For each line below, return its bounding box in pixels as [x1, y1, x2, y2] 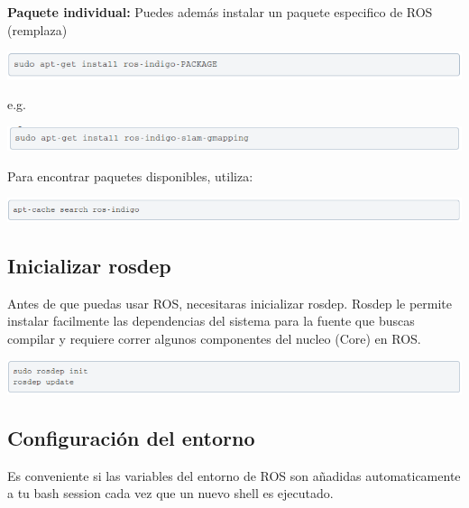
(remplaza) [7, 20, 68, 39]
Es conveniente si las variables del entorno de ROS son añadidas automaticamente [7, 466, 461, 485]
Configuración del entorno [7, 424, 255, 451]
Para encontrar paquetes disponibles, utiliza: [7, 166, 253, 185]
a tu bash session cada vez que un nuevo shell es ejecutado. [7, 484, 334, 503]
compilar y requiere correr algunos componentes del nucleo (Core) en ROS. [7, 328, 421, 347]
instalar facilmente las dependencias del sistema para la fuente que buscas [7, 311, 415, 330]
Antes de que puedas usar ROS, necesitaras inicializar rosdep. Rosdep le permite [7, 293, 453, 312]
